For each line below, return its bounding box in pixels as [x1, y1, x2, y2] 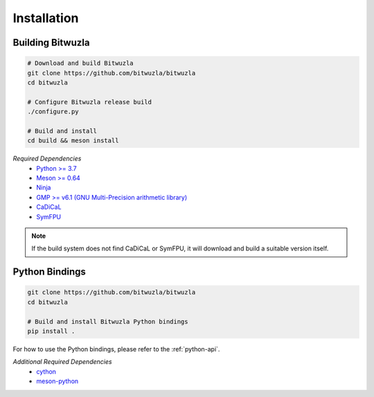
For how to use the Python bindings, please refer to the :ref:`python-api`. [12, 344, 220, 353]
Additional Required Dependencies [12, 358, 112, 366]
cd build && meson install [27, 137, 119, 145]
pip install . [27, 327, 75, 335]
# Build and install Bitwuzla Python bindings [27, 317, 188, 325]
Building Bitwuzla [12, 37, 90, 48]
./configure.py [27, 108, 79, 116]
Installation [12, 10, 79, 26]
